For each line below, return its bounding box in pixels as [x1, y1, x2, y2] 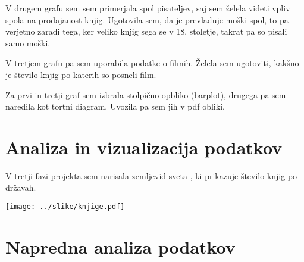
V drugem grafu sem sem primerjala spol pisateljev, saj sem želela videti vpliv [5, 2, 290, 14]
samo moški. [5, 36, 51, 49]
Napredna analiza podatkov [5, 234, 236, 258]
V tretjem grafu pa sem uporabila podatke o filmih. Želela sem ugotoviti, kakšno [5, 57, 299, 69]
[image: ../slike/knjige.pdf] [5, 202, 125, 211]
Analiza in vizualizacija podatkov [5, 135, 283, 159]
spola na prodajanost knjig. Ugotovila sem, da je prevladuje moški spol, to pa [5, 13, 289, 26]
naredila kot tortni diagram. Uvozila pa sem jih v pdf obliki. [5, 100, 225, 113]
